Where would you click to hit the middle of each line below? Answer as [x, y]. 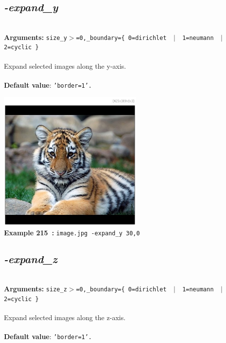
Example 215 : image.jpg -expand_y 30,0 [72, 232]
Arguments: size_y [35, 37]
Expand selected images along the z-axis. [65, 317]
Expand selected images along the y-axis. [65, 66]
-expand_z [31, 258]
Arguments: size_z [35, 289]
